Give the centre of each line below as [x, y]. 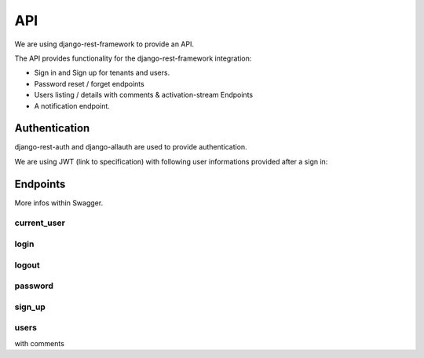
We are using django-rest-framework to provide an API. [104, 44]
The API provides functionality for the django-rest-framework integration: [133, 58]
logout [27, 265]
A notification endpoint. [72, 105]
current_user [40, 223]
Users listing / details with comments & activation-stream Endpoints [144, 95]
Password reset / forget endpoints [89, 83]
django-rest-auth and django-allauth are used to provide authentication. [131, 147]
